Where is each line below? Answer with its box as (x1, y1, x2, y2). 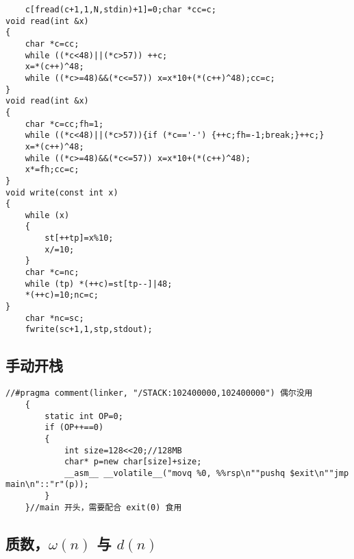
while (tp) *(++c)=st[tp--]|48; (25, 278, 173, 289)
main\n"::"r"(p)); (5, 479, 89, 490)
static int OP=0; (45, 411, 123, 421)
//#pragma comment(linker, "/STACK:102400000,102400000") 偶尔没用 (5, 388, 313, 399)
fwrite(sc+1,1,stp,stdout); (25, 324, 153, 335)
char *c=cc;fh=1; (25, 119, 104, 129)
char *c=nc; (25, 267, 79, 278)
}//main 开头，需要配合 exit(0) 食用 (25, 502, 182, 512)
